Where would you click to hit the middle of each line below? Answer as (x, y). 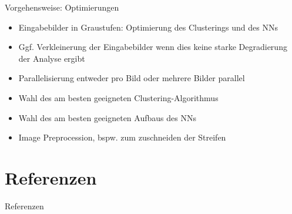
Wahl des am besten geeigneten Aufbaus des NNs (107, 117)
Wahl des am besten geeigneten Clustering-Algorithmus (118, 97)
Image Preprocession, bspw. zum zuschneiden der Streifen (122, 137)
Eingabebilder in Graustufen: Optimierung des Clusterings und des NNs (148, 27)
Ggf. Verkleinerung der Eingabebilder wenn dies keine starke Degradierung (153, 47)
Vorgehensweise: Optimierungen (62, 7)
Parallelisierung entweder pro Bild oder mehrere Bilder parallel (132, 78)
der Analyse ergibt (52, 58)
